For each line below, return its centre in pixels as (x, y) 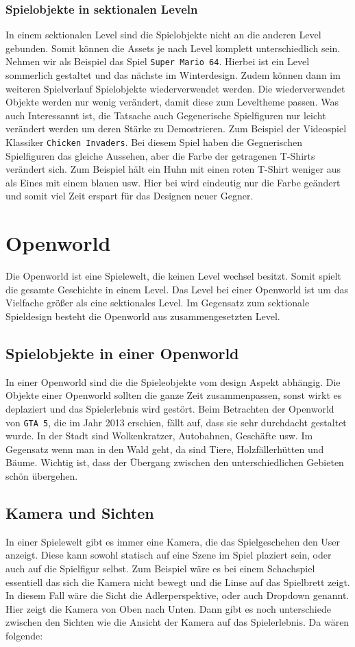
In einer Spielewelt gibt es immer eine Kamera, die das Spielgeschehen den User (173, 541)
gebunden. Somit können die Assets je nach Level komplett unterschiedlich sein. (173, 48)
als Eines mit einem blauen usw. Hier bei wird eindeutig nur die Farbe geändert (173, 182)
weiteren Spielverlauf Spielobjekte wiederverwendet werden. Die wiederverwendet (175, 88)
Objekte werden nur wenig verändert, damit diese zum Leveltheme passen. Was (172, 102)
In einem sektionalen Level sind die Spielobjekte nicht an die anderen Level (163, 35)
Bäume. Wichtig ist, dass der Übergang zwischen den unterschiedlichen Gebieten (175, 462)
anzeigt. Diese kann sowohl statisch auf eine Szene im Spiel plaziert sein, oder (169, 555)
